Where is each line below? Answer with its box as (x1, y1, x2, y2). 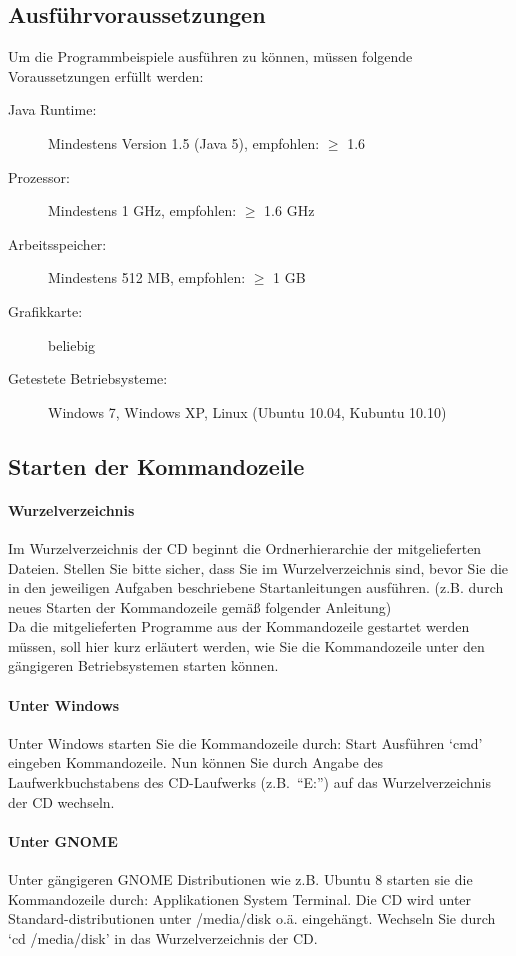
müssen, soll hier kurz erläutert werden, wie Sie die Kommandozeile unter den (8, 635, 485, 656)
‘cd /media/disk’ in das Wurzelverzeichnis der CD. (8, 927, 318, 948)
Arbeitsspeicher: (8, 233, 107, 254)
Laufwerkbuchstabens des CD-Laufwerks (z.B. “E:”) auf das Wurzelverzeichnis (8, 772, 492, 793)
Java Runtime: (8, 99, 97, 120)
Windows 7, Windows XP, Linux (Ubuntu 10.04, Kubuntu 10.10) (48, 401, 447, 422)
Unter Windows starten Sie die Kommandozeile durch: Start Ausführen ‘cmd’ (8, 732, 483, 753)
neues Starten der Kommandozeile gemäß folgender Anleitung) (8, 596, 392, 617)
